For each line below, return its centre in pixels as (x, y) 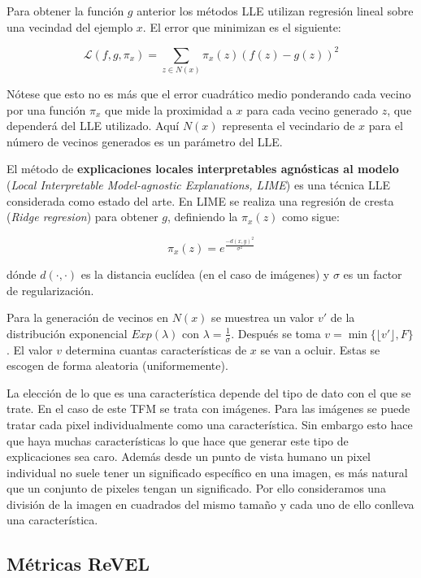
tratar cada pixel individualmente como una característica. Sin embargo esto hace (210, 424)
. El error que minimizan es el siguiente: (242, 26)
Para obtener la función (65, 11)
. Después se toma (276, 333)
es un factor (373, 274)
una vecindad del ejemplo (70, 26)
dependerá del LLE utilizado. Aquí (93, 126)
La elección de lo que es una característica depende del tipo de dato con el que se (209, 392)
